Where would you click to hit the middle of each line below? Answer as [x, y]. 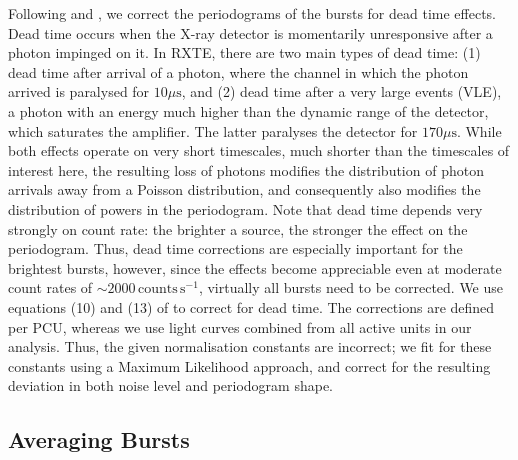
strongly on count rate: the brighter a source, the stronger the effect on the [238, 228]
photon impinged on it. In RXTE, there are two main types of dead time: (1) [244, 52]
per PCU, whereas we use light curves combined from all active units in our [240, 326]
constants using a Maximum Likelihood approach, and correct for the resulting [249, 365]
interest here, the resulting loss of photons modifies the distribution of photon [246, 169]
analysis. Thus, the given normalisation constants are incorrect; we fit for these [250, 346]
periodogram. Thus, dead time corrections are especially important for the [235, 248]
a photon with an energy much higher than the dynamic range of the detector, [248, 110]
